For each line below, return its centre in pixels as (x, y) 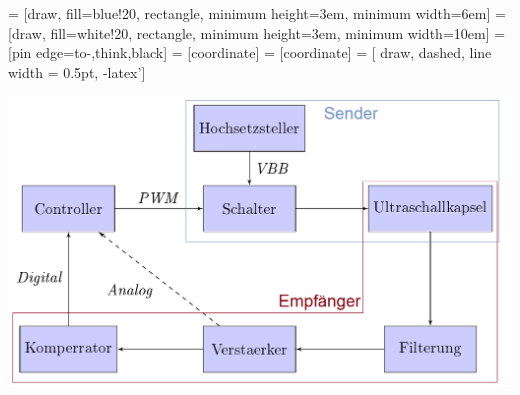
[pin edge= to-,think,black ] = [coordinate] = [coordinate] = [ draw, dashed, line (250, 52)
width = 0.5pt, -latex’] (77, 71)
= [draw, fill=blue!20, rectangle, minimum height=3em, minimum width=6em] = (257, 13)
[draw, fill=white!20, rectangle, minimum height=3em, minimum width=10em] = (257, 32)
